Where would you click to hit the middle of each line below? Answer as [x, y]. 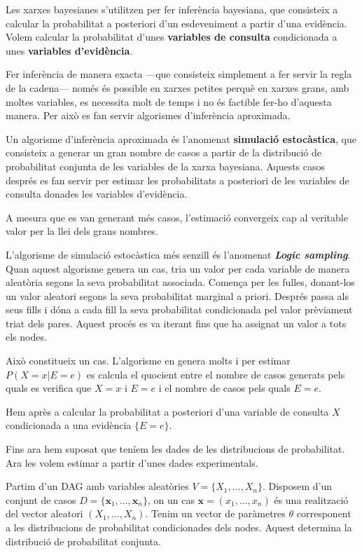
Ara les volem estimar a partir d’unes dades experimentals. [132, 462]
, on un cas [171, 499]
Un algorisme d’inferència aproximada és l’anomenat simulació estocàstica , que [181, 138]
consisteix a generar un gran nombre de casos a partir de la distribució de [163, 152]
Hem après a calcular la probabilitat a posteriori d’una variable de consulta [167, 411]
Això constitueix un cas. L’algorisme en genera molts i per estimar [148, 361]
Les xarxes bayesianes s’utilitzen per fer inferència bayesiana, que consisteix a [172, 9]
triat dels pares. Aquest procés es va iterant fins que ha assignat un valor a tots [176, 323]
